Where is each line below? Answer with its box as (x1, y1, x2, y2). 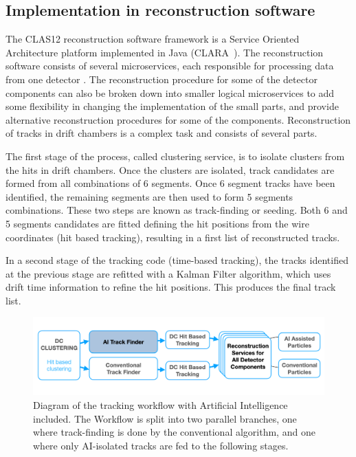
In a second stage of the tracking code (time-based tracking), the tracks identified (5, 253, 348, 267)
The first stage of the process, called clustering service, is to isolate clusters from (5, 148, 345, 163)
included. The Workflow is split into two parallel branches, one (33, 411, 297, 425)
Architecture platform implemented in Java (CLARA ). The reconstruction (5, 45, 324, 59)
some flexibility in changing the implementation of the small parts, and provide (5, 99, 339, 113)
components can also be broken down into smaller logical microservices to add (5, 85, 335, 100)
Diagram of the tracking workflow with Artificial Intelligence (33, 397, 288, 412)
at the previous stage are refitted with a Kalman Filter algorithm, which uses (5, 266, 331, 280)
